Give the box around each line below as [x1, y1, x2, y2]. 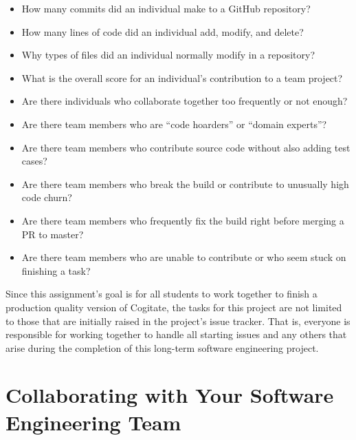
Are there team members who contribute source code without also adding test [21, 140, 351, 154]
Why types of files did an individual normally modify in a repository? [21, 48, 315, 62]
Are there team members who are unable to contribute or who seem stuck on [21, 250, 346, 264]
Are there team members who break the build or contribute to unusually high [21, 176, 349, 191]
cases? [21, 154, 47, 168]
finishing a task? [21, 263, 91, 277]
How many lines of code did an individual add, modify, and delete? [21, 24, 304, 39]
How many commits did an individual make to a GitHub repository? [21, 1, 311, 15]
